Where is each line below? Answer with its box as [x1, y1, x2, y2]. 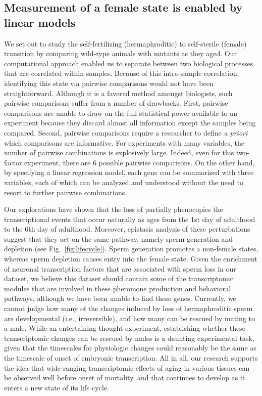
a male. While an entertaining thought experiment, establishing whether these [4, 323, 245, 333]
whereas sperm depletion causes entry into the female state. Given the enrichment [4, 253, 257, 264]
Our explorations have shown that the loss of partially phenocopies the [4, 204, 223, 214]
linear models [4, 14, 76, 30]
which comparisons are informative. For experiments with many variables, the [4, 137, 244, 148]
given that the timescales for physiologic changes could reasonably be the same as [4, 342, 256, 353]
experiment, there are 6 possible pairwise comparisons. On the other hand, [24, 157, 255, 167]
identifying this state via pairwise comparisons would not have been [4, 77, 214, 88]
